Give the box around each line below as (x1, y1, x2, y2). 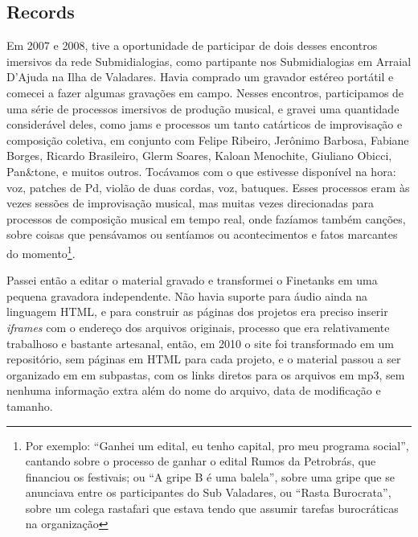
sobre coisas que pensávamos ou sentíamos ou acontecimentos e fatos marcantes (6, 226, 398, 243)
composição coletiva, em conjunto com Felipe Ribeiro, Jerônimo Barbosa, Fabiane (6, 131, 409, 148)
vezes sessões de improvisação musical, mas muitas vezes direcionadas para (6, 195, 375, 211)
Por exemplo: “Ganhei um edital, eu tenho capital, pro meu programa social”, (25, 437, 409, 453)
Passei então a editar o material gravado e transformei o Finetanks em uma (6, 272, 378, 289)
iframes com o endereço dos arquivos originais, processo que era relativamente (6, 318, 390, 335)
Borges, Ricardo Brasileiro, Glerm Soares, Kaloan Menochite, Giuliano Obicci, (6, 147, 392, 164)
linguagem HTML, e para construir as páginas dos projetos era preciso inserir (6, 303, 388, 320)
